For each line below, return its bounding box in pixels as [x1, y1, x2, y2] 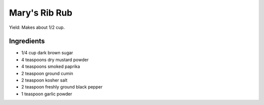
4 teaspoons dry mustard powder [21, 57, 89, 63]
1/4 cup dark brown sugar [21, 50, 73, 56]
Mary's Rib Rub [9, 7, 73, 18]
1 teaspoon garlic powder [21, 91, 72, 97]
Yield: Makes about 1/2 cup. [9, 24, 65, 30]
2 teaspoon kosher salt [21, 77, 68, 83]
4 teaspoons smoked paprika [21, 63, 80, 69]
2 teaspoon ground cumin [21, 70, 73, 76]
